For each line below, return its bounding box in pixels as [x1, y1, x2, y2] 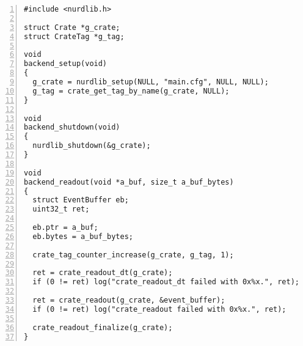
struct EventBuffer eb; [32, 196, 129, 205]
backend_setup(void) [24, 59, 108, 68]
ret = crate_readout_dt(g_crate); [32, 268, 173, 278]
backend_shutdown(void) [24, 123, 120, 132]
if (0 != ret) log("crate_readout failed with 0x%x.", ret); [32, 304, 287, 314]
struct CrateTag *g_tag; [24, 32, 125, 41]
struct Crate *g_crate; [24, 23, 120, 32]
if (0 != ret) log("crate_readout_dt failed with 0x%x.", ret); [32, 278, 300, 287]
